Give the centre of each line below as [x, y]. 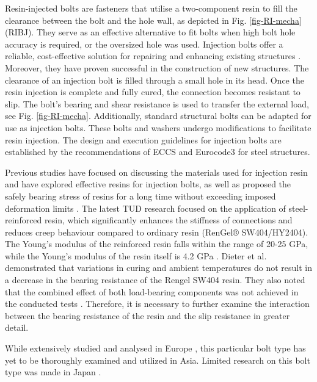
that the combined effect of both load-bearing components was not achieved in [152, 291]
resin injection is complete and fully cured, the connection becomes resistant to [153, 92]
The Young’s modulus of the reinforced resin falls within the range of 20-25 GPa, [157, 244]
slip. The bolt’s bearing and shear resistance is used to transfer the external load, [157, 103]
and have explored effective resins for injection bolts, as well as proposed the [148, 184]
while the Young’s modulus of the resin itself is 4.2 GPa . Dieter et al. [136, 255]
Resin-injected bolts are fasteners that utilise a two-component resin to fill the [151, 8]
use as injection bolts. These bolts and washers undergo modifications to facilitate [158, 127]
